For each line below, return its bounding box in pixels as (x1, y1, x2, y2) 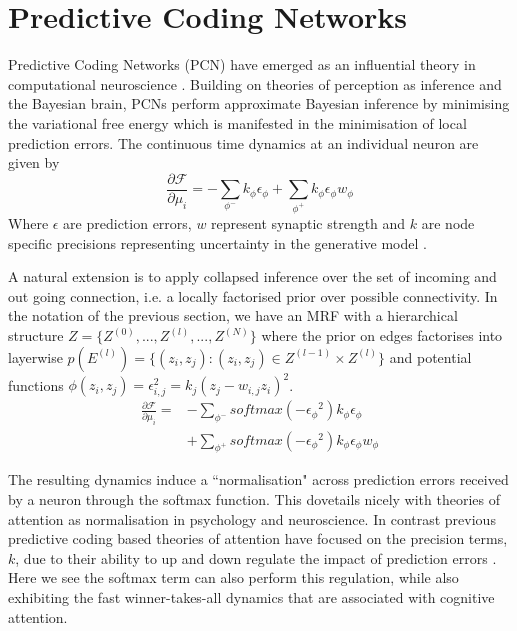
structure (8, 325, 64, 346)
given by (8, 152, 60, 173)
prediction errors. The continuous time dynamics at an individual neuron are (8, 132, 479, 153)
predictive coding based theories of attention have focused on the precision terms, (8, 528, 508, 549)
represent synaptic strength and (211, 213, 406, 234)
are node (421, 213, 475, 234)
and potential (389, 346, 472, 367)
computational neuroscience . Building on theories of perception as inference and (8, 73, 502, 94)
